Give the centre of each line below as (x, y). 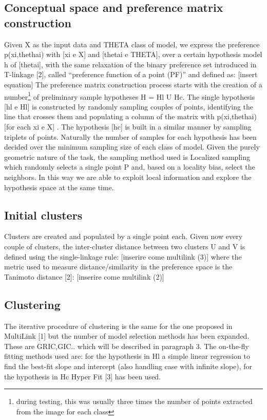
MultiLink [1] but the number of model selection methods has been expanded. (127, 336)
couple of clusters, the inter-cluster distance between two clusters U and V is (125, 246)
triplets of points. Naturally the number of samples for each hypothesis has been (130, 136)
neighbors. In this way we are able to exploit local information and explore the (128, 177)
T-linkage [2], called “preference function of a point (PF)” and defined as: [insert (131, 74)
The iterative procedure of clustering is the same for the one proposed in (118, 326)
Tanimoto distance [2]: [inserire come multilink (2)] (84, 276)
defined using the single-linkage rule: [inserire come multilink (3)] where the (123, 256)
